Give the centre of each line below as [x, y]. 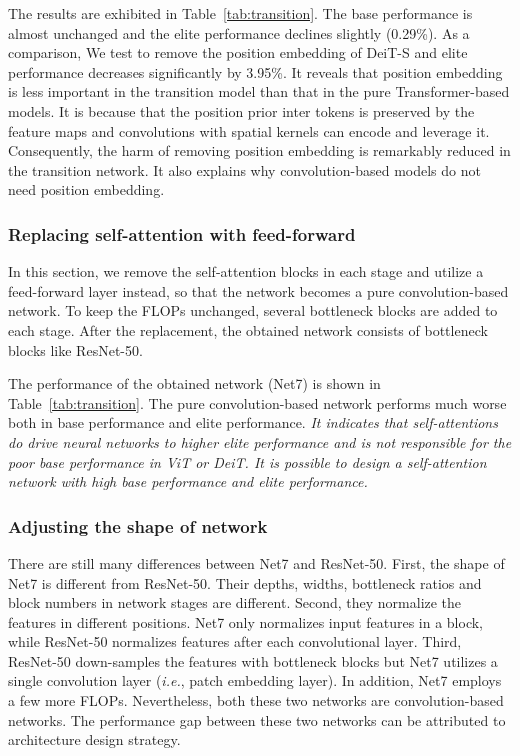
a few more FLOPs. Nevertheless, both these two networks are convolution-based [256, 700]
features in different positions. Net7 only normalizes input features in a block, [246, 621]
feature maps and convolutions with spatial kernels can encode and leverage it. [249, 130]
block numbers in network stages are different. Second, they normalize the [235, 602]
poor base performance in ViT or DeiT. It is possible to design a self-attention [247, 461]
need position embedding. [86, 189]
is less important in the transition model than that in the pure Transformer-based [259, 91]
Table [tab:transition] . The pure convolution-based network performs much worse [257, 402]
